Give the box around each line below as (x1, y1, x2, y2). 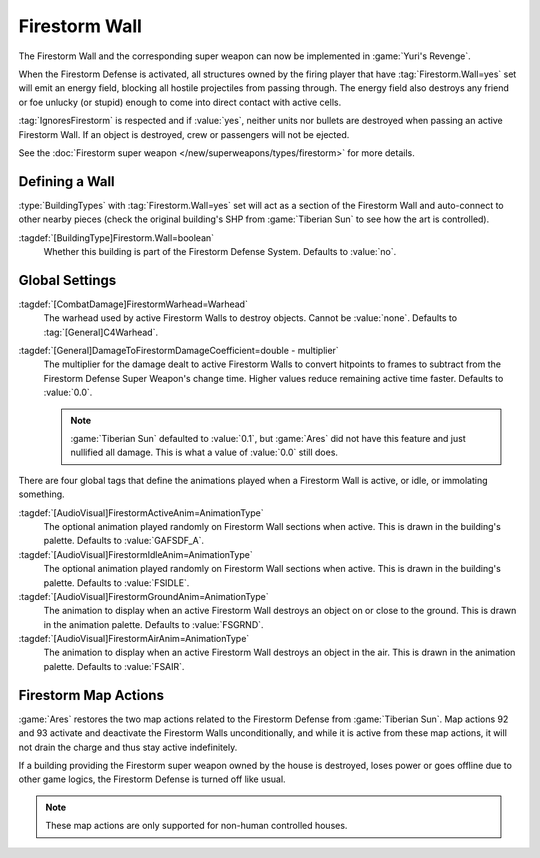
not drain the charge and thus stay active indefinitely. (18, 741, 238, 753)
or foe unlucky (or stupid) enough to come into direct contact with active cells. (18, 96, 342, 108)
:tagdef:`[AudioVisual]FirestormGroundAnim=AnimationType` (18, 590, 269, 602)
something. (18, 488, 65, 500)
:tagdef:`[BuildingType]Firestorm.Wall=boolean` (18, 231, 215, 244)
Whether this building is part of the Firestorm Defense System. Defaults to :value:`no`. (43, 245, 397, 257)
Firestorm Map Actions (18, 686, 165, 704)
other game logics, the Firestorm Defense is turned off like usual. (18, 773, 286, 785)
